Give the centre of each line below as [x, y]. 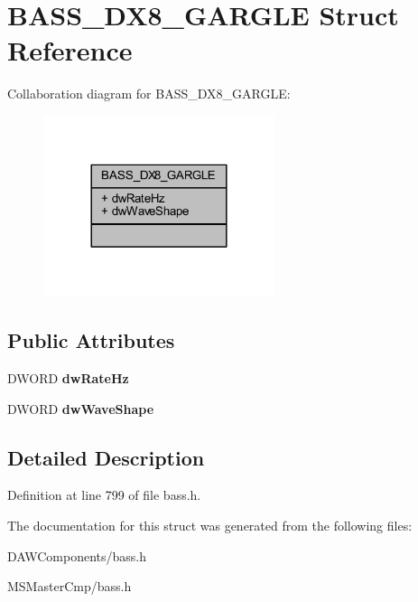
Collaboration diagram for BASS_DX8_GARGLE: [149, 94]
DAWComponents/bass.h [77, 555]
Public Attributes [91, 340]
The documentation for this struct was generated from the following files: [210, 525]
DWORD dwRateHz [68, 378]
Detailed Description [106, 457]
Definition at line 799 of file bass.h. [104, 495]
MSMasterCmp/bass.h [70, 586]
